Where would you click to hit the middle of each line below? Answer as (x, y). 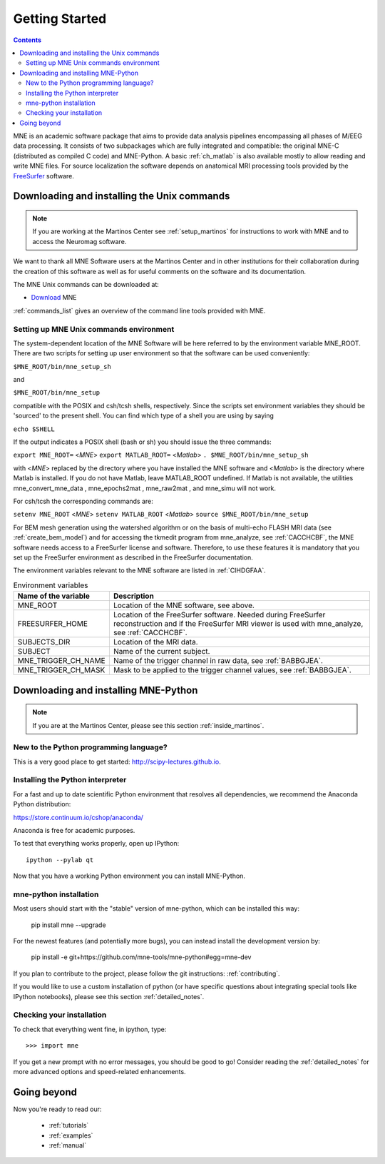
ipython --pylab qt (60, 860)
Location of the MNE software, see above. (184, 605)
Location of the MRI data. (156, 642)
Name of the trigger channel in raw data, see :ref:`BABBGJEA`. (218, 661)
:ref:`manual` (68, 1145)
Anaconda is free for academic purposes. (74, 830)
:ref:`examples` (71, 1135)
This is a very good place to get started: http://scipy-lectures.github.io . (117, 761)
